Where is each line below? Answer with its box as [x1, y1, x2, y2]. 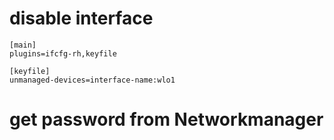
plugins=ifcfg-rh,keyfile [9, 48, 117, 59]
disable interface [9, 7, 154, 30]
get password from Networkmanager [9, 108, 324, 131]
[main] [9, 40, 37, 50]
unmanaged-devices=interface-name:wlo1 [9, 75, 176, 85]
